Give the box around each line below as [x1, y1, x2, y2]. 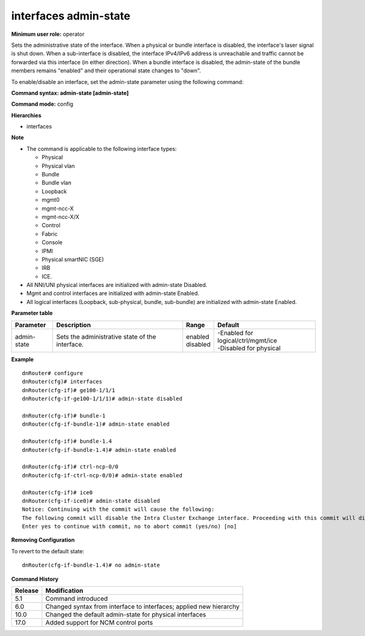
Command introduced [45, 595, 108, 603]
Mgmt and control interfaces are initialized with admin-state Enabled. [26, 289, 200, 297]
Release [15, 587, 39, 595]
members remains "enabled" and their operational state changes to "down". [11, 67, 201, 74]
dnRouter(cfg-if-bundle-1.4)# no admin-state [22, 562, 161, 569]
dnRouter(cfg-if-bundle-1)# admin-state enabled [22, 421, 170, 428]
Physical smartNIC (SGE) [41, 255, 105, 263]
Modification [45, 587, 83, 595]
